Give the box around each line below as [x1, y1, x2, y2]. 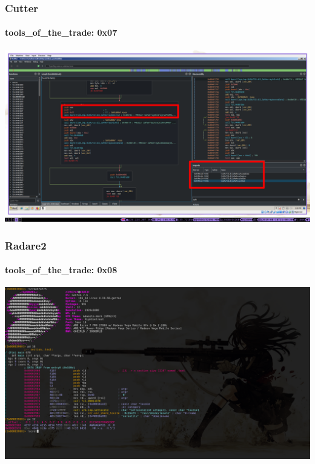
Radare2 [5, 237, 47, 253]
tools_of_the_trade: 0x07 [5, 26, 118, 39]
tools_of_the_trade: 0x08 [5, 263, 118, 276]
